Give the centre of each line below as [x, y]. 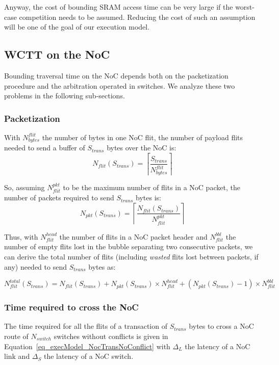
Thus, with [21, 236]
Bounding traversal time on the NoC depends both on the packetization [116, 75]
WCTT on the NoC [57, 54]
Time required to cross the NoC [71, 307]
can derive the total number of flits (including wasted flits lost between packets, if [131, 257]
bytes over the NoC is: [142, 148]
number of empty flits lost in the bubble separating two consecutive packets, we [129, 246]
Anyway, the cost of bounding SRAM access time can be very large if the [119, 7]
